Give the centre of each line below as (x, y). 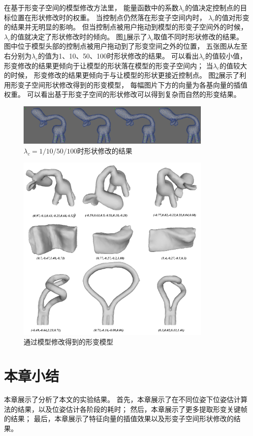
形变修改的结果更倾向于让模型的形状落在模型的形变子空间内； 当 (109, 65)
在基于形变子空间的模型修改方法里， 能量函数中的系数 (91, 7)
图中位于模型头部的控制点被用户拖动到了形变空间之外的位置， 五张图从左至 (126, 46)
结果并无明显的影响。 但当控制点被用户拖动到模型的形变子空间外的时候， (129, 27)
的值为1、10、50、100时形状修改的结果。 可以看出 (118, 55)
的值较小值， (226, 55)
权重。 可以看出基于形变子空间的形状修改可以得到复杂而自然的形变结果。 (122, 94)
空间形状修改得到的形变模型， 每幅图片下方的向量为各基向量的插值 (139, 84)
